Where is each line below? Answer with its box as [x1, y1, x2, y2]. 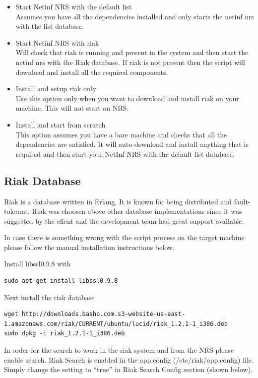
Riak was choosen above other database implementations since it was [32, 206, 242, 216]
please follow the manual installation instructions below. [4, 242, 175, 252]
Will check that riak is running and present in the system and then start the [15, 47, 249, 58]
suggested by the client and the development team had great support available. [4, 215, 244, 226]
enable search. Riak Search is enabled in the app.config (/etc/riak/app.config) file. [4, 354, 254, 365]
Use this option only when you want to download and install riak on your [15, 93, 239, 103]
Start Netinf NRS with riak [15, 37, 99, 48]
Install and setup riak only [15, 83, 97, 94]
